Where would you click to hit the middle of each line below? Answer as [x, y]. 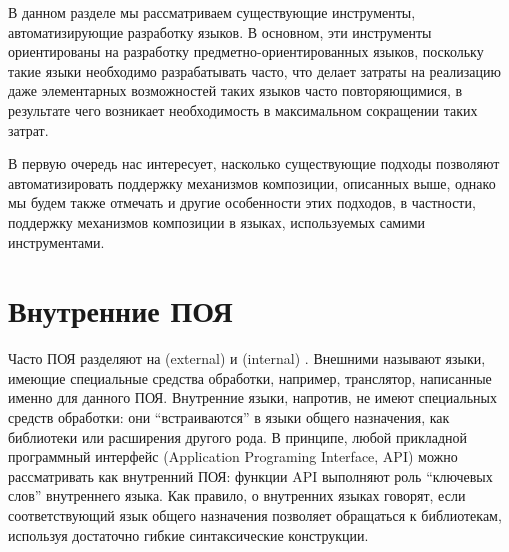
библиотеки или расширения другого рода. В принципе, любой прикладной [238, 436]
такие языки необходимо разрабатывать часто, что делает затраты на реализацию [254, 70]
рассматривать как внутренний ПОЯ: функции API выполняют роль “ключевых [250, 475]
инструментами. [56, 241]
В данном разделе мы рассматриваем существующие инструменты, [212, 12]
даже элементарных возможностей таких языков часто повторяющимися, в [235, 90]
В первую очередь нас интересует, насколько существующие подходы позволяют [254, 163]
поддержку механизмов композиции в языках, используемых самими [217, 221]
